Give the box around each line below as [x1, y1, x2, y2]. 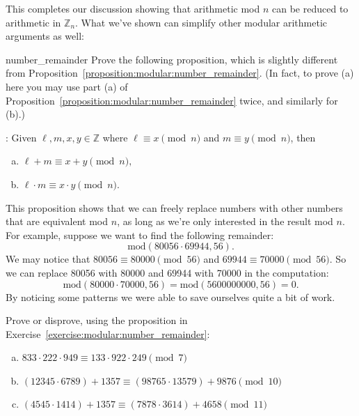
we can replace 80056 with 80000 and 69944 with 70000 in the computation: [6, 265, 329, 279]
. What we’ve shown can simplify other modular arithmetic [75, 15, 328, 29]
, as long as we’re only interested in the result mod [117, 214, 333, 229]
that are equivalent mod [6, 214, 109, 229]
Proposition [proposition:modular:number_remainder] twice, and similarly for [6, 93, 338, 107]
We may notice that [6, 252, 90, 266]
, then [290, 130, 316, 144]
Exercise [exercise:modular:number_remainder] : [6, 326, 210, 341]
